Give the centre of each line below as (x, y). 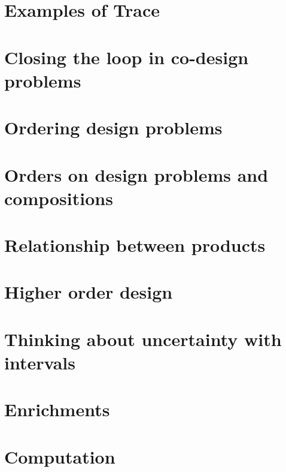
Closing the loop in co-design (127, 57)
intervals (40, 362)
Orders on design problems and (136, 174)
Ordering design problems (113, 127)
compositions (59, 198)
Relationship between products (135, 245)
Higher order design (89, 292)
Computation (60, 456)
